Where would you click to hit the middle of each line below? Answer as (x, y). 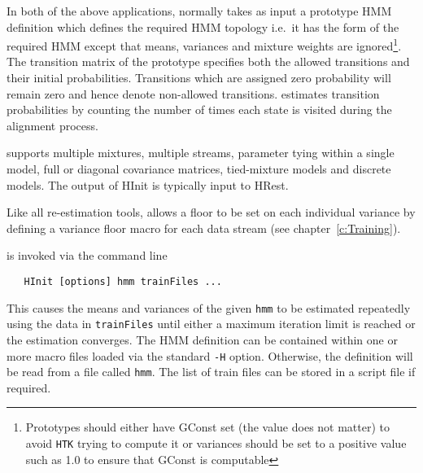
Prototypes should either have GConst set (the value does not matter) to (208, 427)
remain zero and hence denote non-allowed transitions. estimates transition (193, 93)
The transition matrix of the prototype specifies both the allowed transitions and (208, 61)
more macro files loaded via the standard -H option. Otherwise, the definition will (210, 355)
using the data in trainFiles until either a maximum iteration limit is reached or (211, 324)
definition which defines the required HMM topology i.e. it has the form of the (203, 26)
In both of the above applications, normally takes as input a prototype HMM (199, 11)
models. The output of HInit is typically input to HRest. (148, 184)
